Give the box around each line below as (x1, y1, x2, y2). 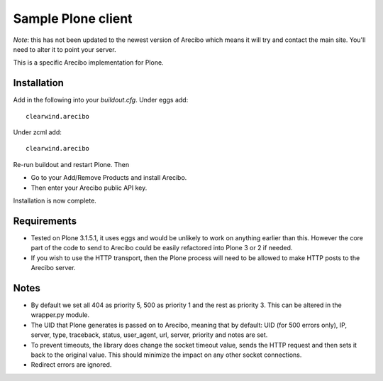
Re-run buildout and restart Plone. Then (13, 160, 130, 168)
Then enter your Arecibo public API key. (30, 183, 148, 192)
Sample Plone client (13, 11, 133, 26)
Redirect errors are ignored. (30, 360, 112, 369)
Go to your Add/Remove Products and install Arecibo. (30, 173, 187, 182)
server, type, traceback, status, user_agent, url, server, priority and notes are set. (30, 331, 268, 339)
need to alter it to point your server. (13, 45, 116, 53)
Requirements (13, 215, 77, 227)
